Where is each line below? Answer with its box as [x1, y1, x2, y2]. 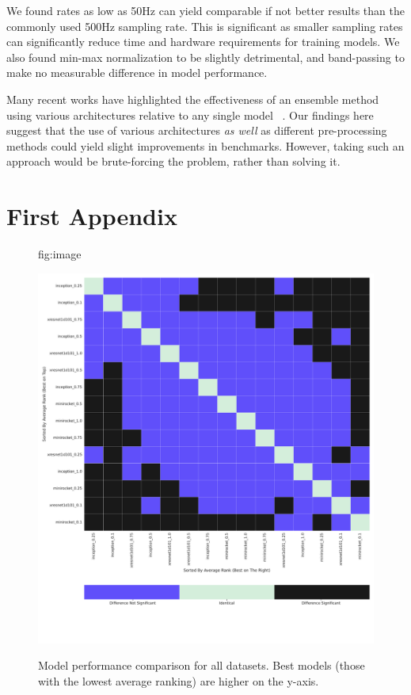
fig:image [38, 246, 82, 262]
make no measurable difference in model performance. [6, 64, 268, 81]
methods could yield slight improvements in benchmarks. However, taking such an [6, 137, 405, 154]
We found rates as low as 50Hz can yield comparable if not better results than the [6, 2, 405, 18]
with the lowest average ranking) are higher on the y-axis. [38, 672, 319, 689]
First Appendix [6, 200, 177, 232]
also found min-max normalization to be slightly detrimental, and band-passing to [6, 48, 405, 65]
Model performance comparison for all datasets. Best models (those [38, 657, 365, 674]
